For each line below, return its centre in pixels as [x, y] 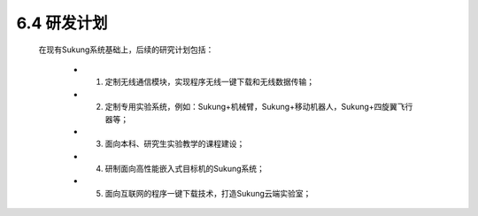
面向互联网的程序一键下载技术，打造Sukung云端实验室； [208, 193]
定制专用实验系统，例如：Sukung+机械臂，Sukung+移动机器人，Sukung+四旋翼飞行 [259, 107]
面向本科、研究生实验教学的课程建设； [175, 144]
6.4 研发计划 [62, 23]
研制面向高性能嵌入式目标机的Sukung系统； [185, 169]
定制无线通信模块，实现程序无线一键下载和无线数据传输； [209, 82]
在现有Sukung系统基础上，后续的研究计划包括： [126, 50]
